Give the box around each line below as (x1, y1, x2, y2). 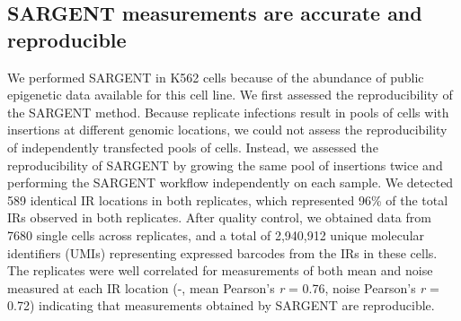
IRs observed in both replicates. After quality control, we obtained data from (7, 208, 431, 227)
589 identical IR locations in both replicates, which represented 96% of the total (7, 190, 448, 209)
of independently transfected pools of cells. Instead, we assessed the (7, 137, 378, 156)
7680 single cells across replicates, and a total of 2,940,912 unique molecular (7, 225, 425, 244)
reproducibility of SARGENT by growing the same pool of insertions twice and (7, 155, 443, 174)
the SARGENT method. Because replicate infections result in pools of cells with (7, 102, 449, 121)
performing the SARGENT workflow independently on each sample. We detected (7, 173, 454, 192)
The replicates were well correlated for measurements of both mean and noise (7, 261, 433, 280)
